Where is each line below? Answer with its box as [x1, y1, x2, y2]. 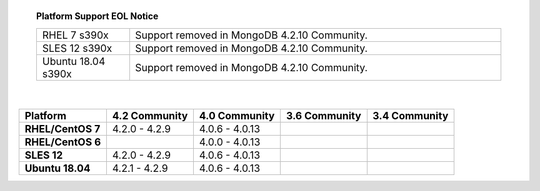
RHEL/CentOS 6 [24, 135, 102, 149]
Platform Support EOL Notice [36, 10, 159, 22]
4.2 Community [111, 108, 189, 122]
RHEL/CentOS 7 [24, 121, 101, 135]
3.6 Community [285, 108, 362, 122]
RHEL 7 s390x [41, 28, 109, 42]
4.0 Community [198, 108, 275, 122]
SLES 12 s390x [41, 41, 113, 55]
